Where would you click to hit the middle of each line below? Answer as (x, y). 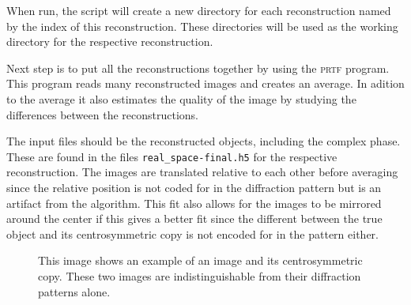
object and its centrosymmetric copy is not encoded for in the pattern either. (192, 233)
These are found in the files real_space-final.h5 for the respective (172, 156)
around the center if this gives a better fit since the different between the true (194, 218)
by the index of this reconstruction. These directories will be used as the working (202, 26)
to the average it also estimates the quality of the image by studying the (181, 98)
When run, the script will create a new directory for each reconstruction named (199, 10)
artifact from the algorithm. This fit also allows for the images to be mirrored (194, 203)
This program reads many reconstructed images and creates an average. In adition (205, 83)
